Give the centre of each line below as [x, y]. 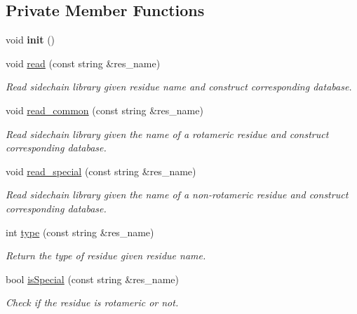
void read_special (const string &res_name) [101, 171]
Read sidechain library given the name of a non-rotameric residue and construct [177, 194]
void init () [31, 40]
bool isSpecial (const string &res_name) [92, 279]
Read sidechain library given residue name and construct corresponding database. [179, 87]
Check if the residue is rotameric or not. [92, 302]
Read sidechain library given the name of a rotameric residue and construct [167, 134]
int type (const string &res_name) [80, 232]
